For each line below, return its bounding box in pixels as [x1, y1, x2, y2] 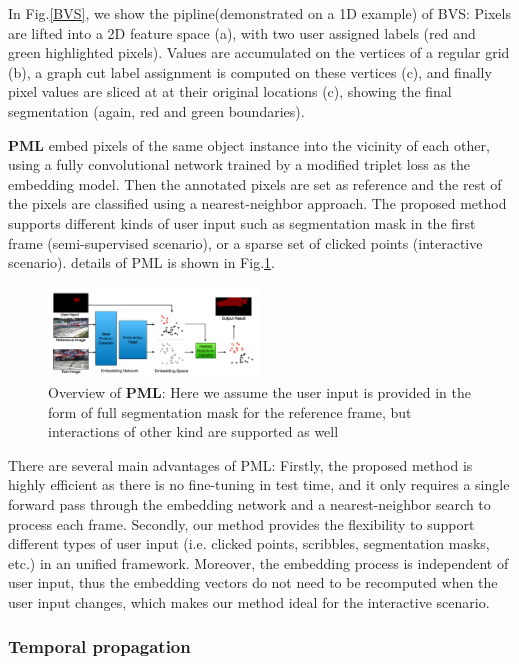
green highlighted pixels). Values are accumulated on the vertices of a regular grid [8, 42, 510, 63]
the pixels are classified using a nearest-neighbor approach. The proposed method [8, 193, 507, 214]
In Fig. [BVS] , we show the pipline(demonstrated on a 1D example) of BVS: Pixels [8, 3, 511, 23]
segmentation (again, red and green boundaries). [8, 100, 305, 121]
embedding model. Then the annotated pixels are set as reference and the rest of [8, 173, 502, 194]
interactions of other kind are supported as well [48, 421, 339, 442]
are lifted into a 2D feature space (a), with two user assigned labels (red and [8, 22, 476, 43]
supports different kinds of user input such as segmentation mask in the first [8, 212, 476, 233]
